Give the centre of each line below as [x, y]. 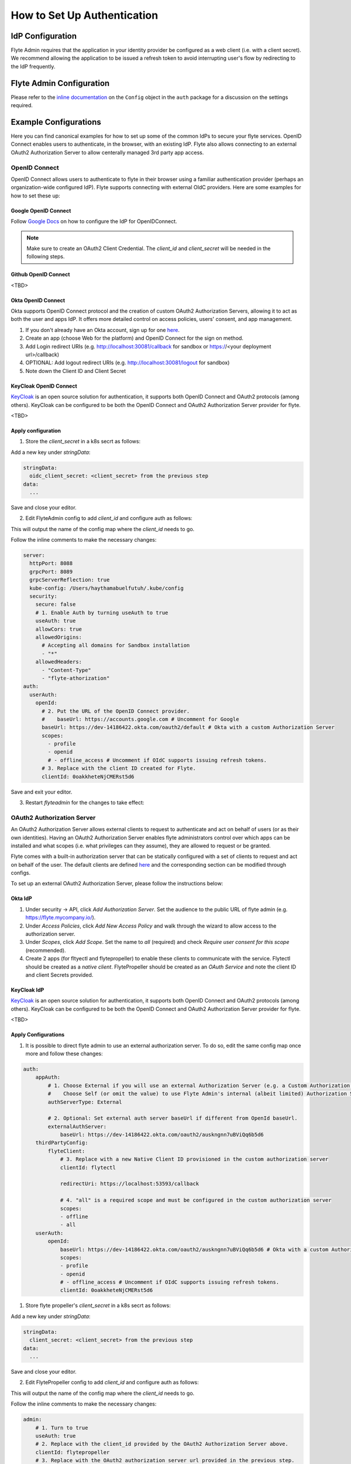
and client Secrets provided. [59, 975]
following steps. [46, 256]
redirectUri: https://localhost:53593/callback [130, 1184]
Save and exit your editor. [42, 792]
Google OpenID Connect [41, 210]
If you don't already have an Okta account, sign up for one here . [103, 330]
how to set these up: [36, 196]
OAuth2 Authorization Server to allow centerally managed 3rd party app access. [107, 152]
